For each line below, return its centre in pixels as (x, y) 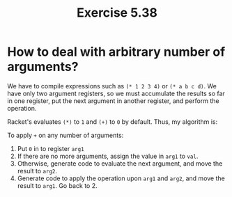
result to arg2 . (37, 171)
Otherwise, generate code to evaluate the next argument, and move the (120, 163)
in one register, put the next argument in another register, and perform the (113, 101)
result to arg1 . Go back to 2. (57, 185)
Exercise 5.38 (117, 13)
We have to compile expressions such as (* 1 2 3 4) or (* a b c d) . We (112, 86)
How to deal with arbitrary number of (116, 52)
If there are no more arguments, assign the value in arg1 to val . (108, 156)
